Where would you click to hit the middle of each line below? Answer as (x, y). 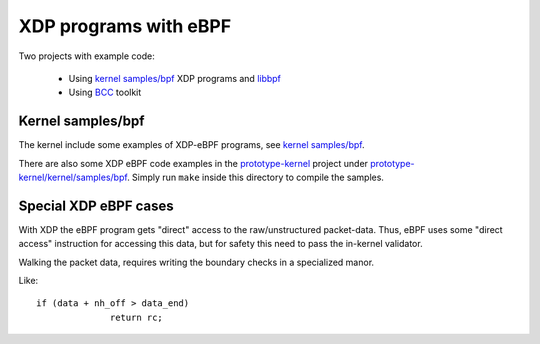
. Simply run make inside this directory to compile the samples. (255, 177)
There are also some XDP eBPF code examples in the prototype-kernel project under (193, 163)
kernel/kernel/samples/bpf (73, 177)
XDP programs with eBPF (125, 26)
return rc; (137, 317)
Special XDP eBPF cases (96, 205)
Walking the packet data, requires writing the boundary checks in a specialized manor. (196, 262)
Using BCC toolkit (105, 92)
